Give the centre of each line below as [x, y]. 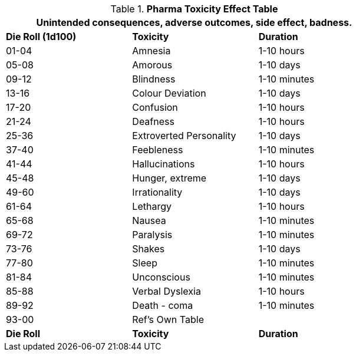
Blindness [154, 79]
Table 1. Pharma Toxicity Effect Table [194, 9]
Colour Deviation [169, 93]
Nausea [149, 220]
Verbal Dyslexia [167, 291]
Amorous [152, 65]
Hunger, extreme [169, 178]
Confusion [155, 107]
